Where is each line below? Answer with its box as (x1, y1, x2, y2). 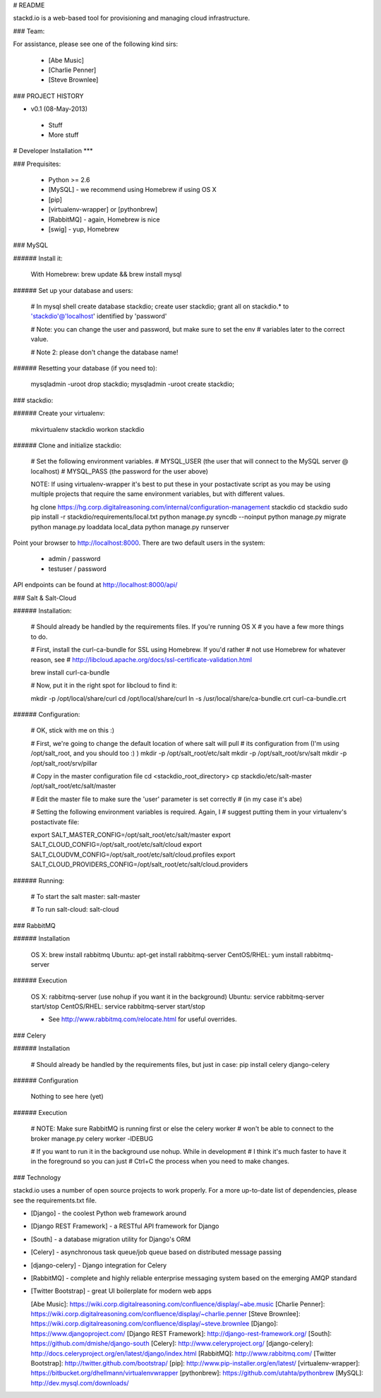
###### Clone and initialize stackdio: (13, 441, 122, 450)
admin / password (48, 555, 101, 563)
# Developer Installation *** (13, 147, 93, 155)
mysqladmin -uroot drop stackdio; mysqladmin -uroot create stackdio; (30, 380, 235, 388)
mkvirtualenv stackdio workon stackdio (30, 425, 145, 433)
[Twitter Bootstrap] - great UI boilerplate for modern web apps (30, 1286, 212, 1295)
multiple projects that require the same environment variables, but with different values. (30, 490, 285, 498)
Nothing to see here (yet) (30, 1092, 104, 1101)
